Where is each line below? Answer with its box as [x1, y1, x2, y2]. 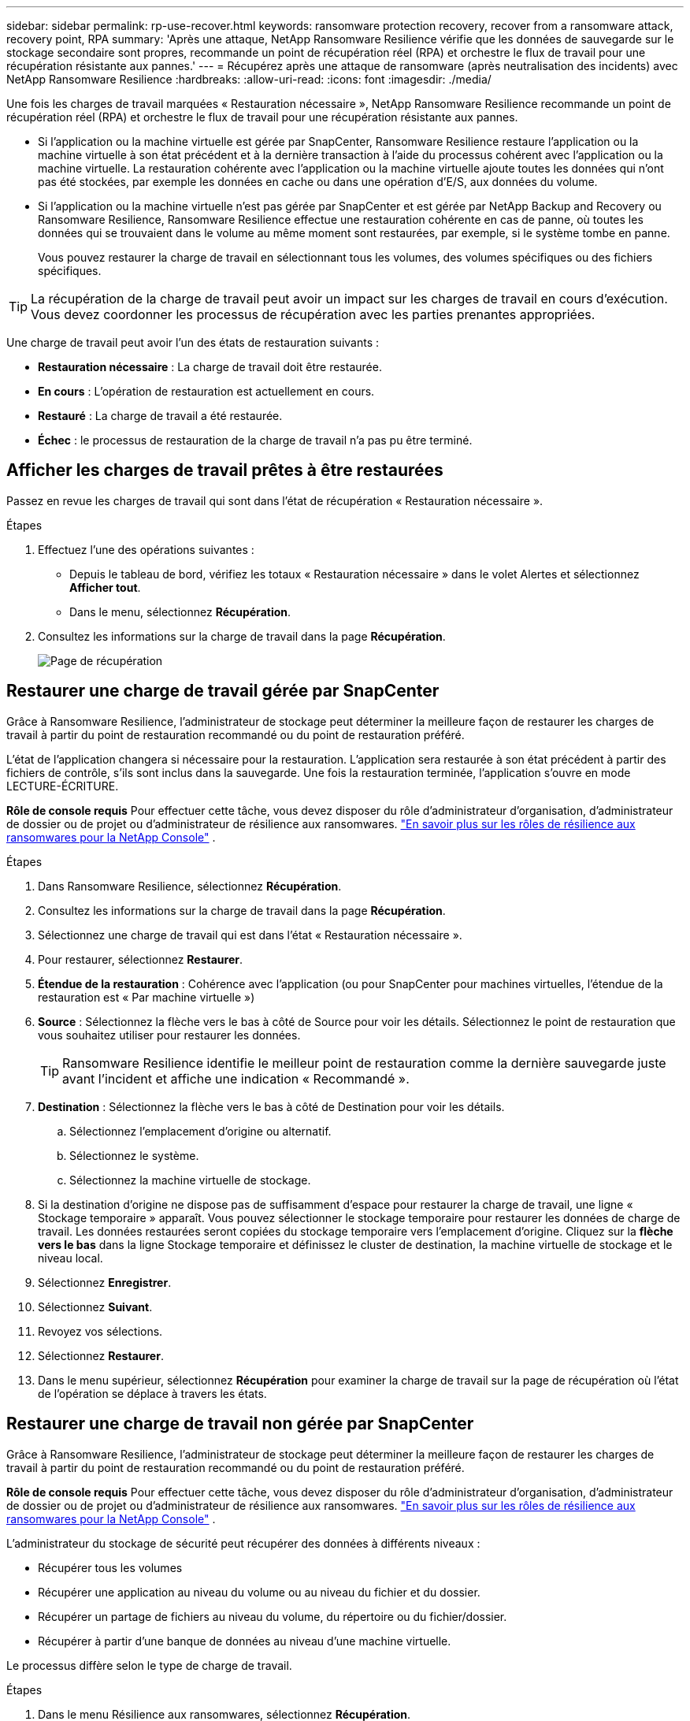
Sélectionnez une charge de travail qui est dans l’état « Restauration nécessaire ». [38, 927, 462, 942]
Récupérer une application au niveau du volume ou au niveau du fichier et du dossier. [38, 1585, 480, 1599]
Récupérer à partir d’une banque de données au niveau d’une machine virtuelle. [38, 1634, 451, 1648]
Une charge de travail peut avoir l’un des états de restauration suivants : [6, 336, 380, 349]
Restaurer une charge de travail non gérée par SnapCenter [6, 1414, 474, 1434]
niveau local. [38, 1251, 103, 1265]
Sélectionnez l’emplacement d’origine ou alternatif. [69, 1124, 332, 1138]
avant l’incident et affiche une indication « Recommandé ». [62, 1070, 410, 1087]
